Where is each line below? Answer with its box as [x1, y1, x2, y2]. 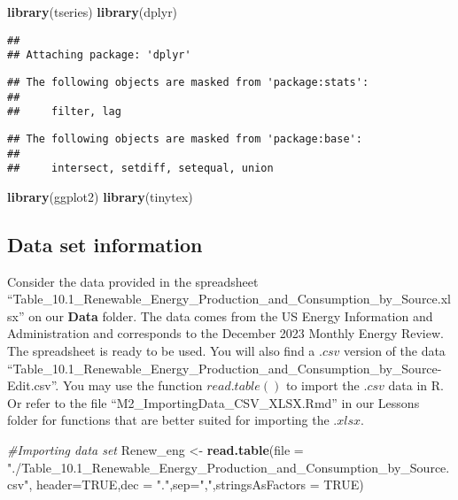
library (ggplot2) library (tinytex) [7, 187, 193, 205]
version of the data [344, 342, 446, 360]
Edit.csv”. [7, 376, 59, 395]
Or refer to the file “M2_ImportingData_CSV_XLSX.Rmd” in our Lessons [7, 393, 420, 412]
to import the [285, 376, 360, 395]
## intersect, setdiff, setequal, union [7, 162, 274, 175]
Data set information [7, 230, 203, 258]
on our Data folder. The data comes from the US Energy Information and [28, 306, 433, 325]
